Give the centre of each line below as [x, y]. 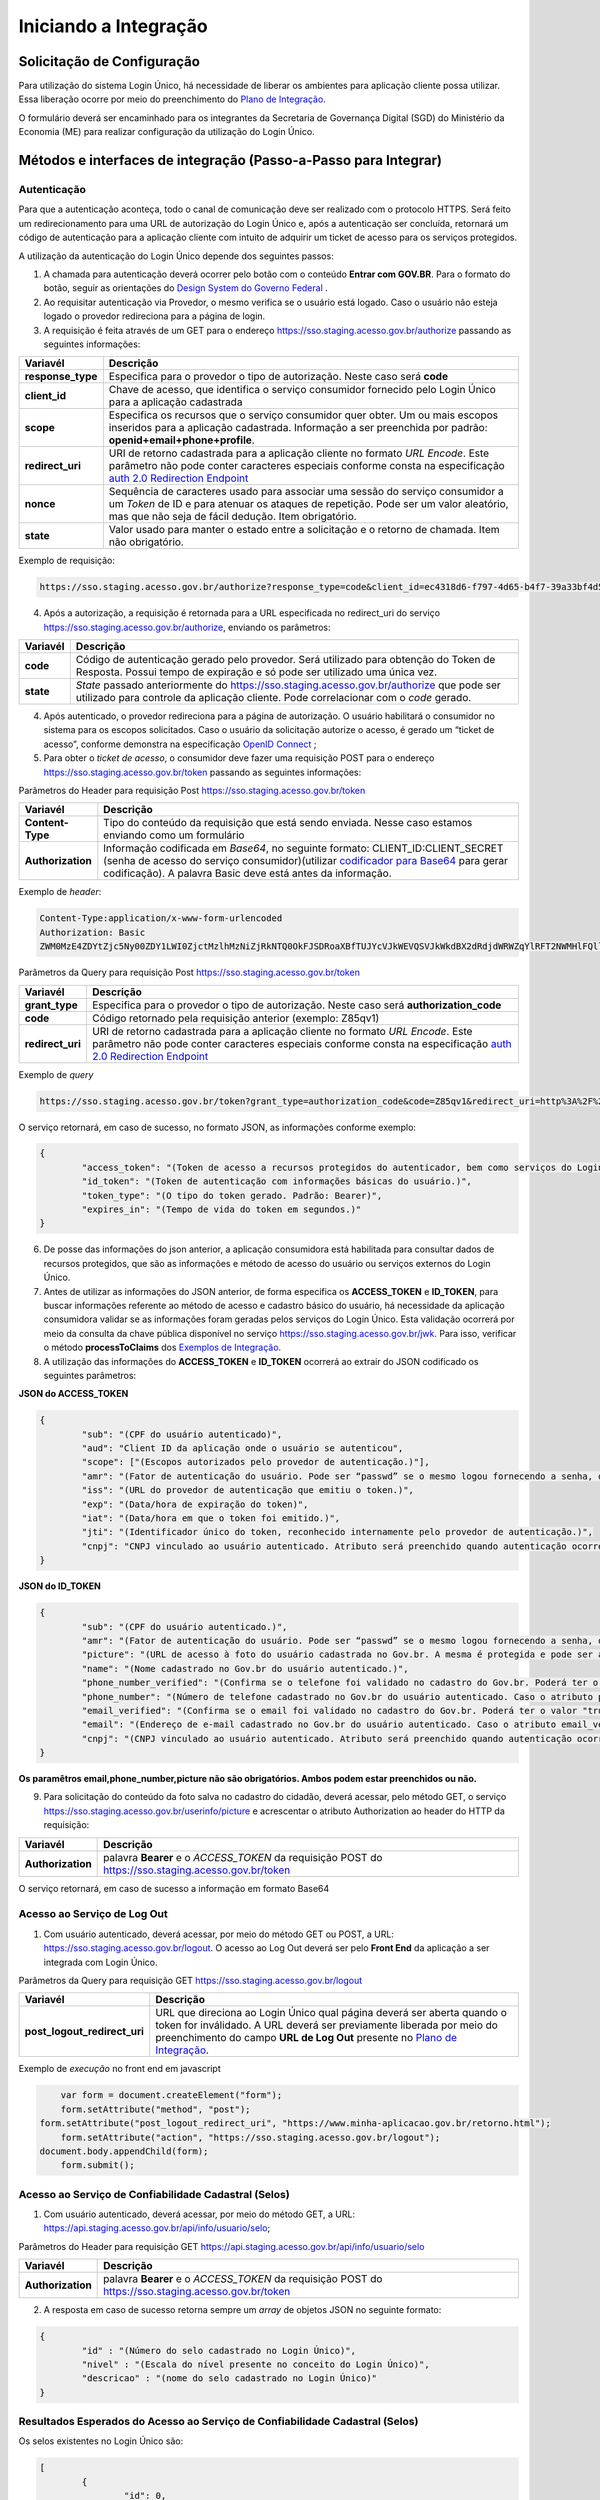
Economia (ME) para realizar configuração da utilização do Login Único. [166, 132]
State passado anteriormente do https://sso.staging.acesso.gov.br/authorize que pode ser [288, 685]
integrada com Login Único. [100, 1962]
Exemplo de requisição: [66, 561]
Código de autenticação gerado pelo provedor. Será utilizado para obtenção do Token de [285, 660]
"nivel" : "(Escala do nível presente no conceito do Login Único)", [255, 2364]
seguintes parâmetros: [90, 1375]
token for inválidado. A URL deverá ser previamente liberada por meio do [327, 2025]
